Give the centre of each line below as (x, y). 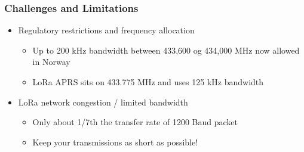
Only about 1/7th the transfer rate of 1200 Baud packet (135, 122)
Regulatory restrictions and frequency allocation (106, 30)
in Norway (51, 62)
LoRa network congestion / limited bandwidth (103, 102)
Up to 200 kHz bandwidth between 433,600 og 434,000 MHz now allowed (166, 50)
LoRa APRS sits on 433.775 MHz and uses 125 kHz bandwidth (148, 82)
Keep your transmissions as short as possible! (115, 142)
